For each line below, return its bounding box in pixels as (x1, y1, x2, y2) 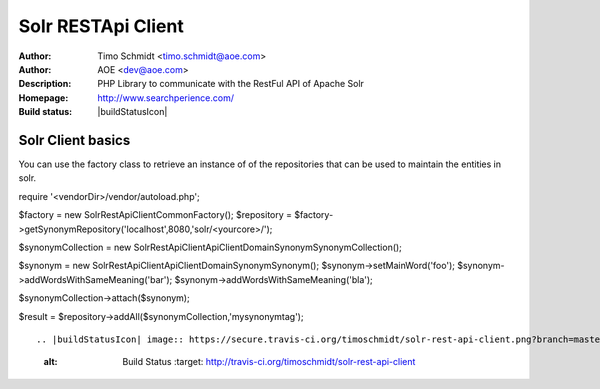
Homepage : (18, 91, 69, 104)
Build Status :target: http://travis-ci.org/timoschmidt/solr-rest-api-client (122, 356, 416, 368)
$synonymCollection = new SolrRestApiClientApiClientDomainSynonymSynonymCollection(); (18, 241, 402, 253)
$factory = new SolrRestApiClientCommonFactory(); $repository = (18, 209, 293, 221)
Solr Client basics (18, 131, 131, 149)
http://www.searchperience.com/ (97, 91, 235, 104)
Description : (18, 78, 72, 90)
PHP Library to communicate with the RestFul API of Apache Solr (97, 78, 365, 90)
